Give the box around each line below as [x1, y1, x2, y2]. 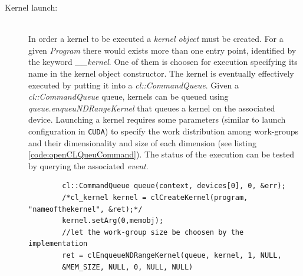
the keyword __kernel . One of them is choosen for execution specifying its [28, 55, 298, 68]
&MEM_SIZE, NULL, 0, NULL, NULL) [62, 262, 193, 271]
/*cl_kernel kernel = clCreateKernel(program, [62, 193, 248, 202]
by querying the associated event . [28, 159, 149, 172]
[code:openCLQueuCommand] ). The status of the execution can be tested [28, 148, 295, 160]
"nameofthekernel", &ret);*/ [28, 205, 143, 213]
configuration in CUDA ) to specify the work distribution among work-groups [28, 124, 299, 137]
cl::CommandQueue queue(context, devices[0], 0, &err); [62, 182, 286, 190]
